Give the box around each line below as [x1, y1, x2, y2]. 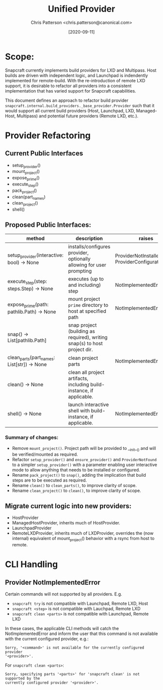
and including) [68, 281, 101, 288]
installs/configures [68, 243, 111, 250]
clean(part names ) [12, 194, 46, 201]
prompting [68, 268, 92, 275]
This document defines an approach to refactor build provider [5, 97, 129, 103]
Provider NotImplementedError [5, 578, 100, 586]
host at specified [68, 308, 107, 315]
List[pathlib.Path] [7, 337, 47, 344]
